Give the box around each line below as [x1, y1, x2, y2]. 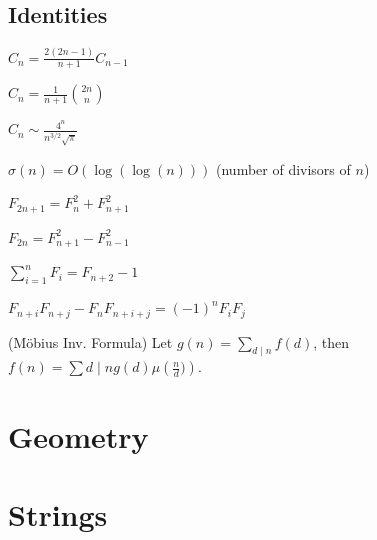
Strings [8, 493, 108, 534]
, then [313, 331, 350, 352]
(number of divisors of [216, 158, 351, 179]
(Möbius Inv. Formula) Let [8, 331, 173, 352]
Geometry [8, 415, 149, 456]
